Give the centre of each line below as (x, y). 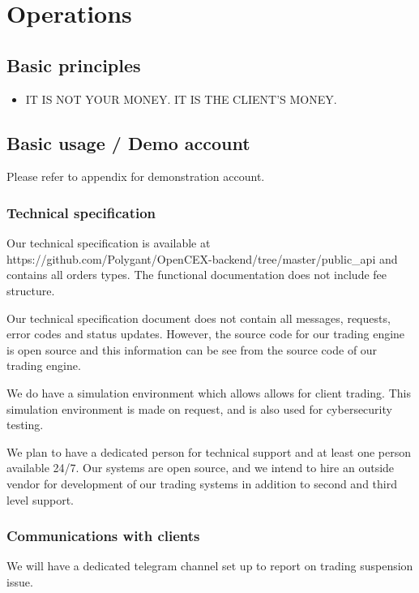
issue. (20, 581)
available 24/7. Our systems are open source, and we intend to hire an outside (201, 468)
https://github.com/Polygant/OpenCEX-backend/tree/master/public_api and (202, 258)
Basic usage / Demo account (128, 142)
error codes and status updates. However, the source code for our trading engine (206, 334)
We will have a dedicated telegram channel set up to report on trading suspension (210, 566)
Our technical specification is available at (109, 243)
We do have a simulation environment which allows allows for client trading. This (209, 392)
